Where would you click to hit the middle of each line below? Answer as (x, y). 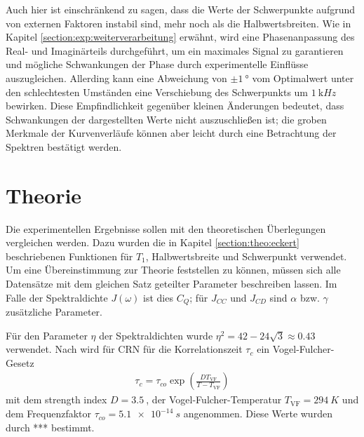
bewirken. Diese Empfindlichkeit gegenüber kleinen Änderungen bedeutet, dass (175, 106)
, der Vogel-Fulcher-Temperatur (214, 399)
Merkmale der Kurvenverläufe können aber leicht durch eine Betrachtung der (171, 133)
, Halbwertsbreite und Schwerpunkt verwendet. (246, 256)
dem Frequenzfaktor (49, 414)
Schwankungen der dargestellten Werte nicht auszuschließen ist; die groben (166, 119)
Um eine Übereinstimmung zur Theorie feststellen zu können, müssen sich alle (173, 270)
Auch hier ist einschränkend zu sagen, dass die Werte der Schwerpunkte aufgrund (181, 9)
